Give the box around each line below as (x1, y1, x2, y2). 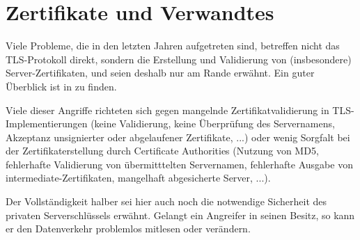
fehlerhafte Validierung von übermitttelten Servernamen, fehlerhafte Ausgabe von (6, 157, 353, 171)
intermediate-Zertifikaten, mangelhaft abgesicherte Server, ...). (6, 170, 271, 185)
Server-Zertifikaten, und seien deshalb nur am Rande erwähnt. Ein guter (6, 65, 315, 80)
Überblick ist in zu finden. (6, 79, 117, 93)
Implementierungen (6, 116, 88, 131)
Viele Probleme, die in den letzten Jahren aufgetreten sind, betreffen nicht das (6, 38, 340, 53)
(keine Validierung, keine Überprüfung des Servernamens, (91, 116, 335, 131)
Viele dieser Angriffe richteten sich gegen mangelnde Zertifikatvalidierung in (6, 102, 329, 117)
